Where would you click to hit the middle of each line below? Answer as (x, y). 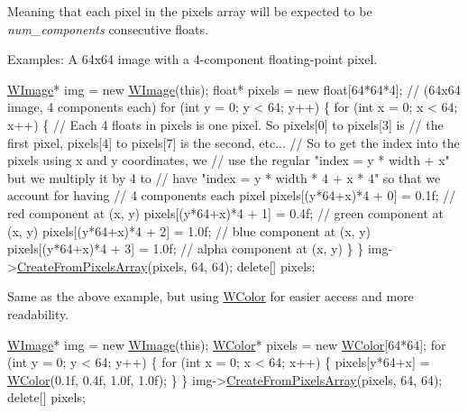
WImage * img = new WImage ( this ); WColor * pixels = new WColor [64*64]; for (227, 344)
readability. (38, 313)
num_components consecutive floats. (108, 28)
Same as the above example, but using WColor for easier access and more (211, 296)
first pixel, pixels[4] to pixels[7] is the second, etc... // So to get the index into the (234, 142)
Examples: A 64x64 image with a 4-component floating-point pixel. (193, 59)
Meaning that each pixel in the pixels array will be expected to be (190, 11)
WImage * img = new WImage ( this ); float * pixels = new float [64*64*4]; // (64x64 (234, 89)
